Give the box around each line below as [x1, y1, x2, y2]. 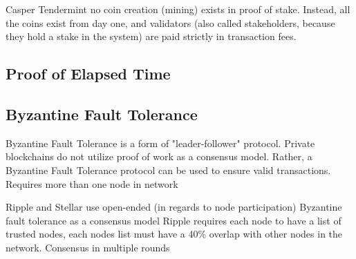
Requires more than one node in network [6, 176, 178, 191]
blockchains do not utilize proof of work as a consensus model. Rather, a [6, 149, 312, 164]
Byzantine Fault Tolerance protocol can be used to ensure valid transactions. [6, 162, 331, 177]
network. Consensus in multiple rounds [6, 240, 170, 254]
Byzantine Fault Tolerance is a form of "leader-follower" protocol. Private [6, 135, 315, 150]
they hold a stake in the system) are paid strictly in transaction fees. [6, 29, 297, 44]
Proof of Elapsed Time [6, 63, 171, 84]
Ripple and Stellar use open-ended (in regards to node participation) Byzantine [6, 200, 342, 214]
